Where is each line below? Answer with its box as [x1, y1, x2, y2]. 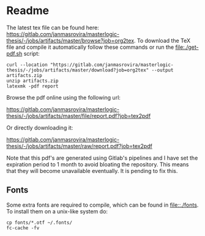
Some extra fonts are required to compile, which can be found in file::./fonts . [6, 201, 199, 208]
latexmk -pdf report [6, 83, 59, 89]
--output [151, 67, 174, 73]
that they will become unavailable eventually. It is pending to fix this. [6, 167, 178, 174]
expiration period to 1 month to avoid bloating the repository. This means [6, 160, 189, 168]
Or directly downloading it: [6, 124, 73, 131]
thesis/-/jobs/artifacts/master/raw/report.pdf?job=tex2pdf [6, 142, 153, 150]
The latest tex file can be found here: [6, 24, 99, 31]
